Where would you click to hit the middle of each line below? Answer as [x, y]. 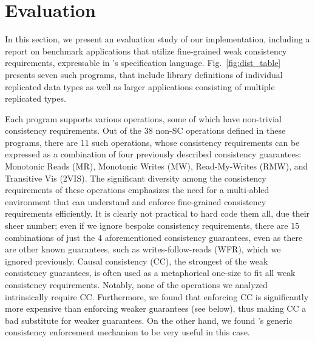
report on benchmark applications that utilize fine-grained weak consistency [146, 51]
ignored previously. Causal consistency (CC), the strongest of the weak [137, 261]
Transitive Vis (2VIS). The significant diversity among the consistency [136, 178]
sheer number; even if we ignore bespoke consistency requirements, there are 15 [152, 225]
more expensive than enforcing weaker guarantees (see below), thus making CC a [156, 308]
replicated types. [36, 98]
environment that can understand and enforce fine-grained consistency [136, 201]
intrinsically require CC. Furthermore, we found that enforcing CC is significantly [157, 296]
